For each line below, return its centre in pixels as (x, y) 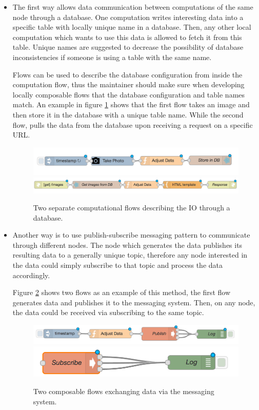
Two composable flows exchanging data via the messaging (124, 391)
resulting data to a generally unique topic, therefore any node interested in (130, 255)
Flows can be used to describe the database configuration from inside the (127, 74)
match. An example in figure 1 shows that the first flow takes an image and (131, 104)
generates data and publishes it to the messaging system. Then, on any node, (134, 302)
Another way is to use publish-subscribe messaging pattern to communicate (131, 235)
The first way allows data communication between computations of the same (133, 7)
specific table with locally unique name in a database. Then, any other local (132, 27)
